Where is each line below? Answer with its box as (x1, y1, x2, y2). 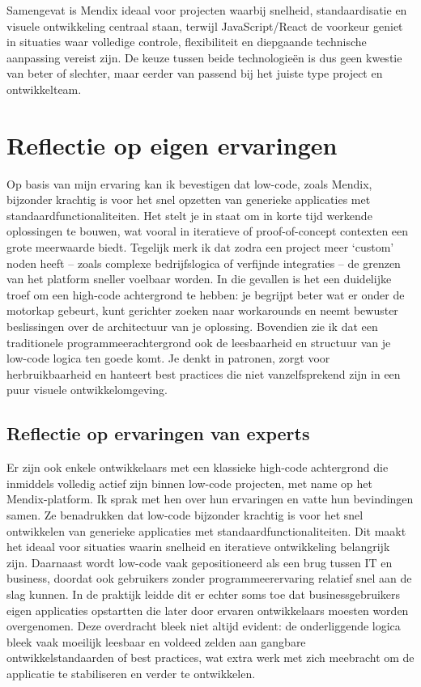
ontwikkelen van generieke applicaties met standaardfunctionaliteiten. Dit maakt (6, 522, 406, 539)
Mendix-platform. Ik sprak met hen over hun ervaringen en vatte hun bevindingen (6, 490, 414, 507)
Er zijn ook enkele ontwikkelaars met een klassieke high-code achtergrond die (6, 459, 389, 476)
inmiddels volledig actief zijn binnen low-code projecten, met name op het (6, 474, 373, 491)
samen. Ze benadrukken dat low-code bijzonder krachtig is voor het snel (6, 506, 364, 523)
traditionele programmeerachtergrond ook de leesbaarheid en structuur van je (6, 333, 391, 350)
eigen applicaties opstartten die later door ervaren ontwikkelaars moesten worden (6, 601, 409, 618)
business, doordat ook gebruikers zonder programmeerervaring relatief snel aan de (6, 570, 412, 587)
